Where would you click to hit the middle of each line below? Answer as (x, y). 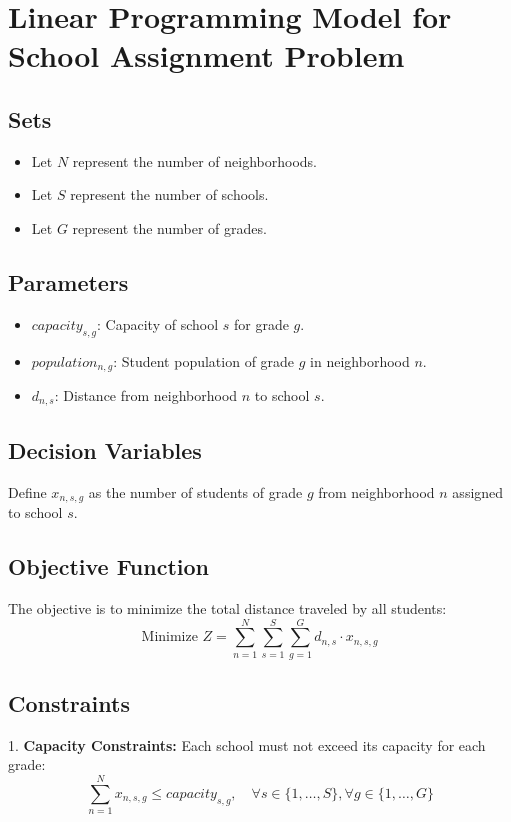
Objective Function (109, 566)
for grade (261, 323)
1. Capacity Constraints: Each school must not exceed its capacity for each (247, 744)
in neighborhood (360, 360)
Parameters (68, 281)
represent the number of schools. (169, 194)
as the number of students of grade (195, 491)
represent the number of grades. (169, 227)
